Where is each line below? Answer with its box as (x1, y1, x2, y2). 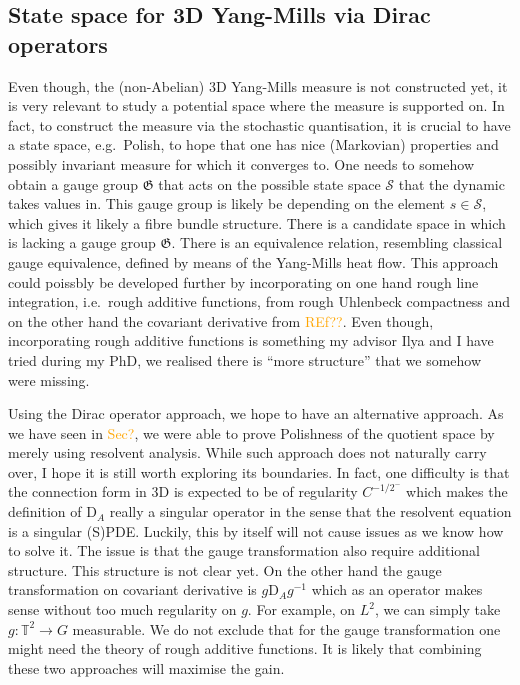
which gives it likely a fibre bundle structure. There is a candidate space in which (8, 212, 506, 233)
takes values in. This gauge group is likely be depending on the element (8, 193, 446, 214)
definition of (8, 501, 82, 522)
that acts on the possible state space (158, 173, 381, 194)
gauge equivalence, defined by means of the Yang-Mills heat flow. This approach (8, 251, 499, 272)
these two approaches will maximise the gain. (8, 657, 285, 678)
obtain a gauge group (8, 173, 138, 194)
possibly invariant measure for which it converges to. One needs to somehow (8, 153, 475, 174)
